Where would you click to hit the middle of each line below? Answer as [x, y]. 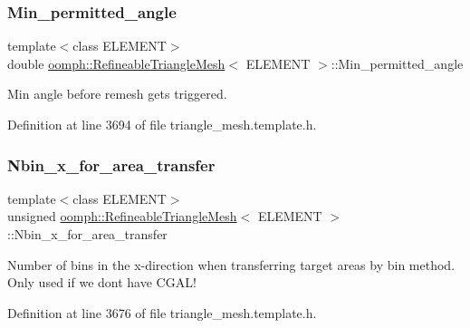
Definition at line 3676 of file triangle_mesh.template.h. [162, 312]
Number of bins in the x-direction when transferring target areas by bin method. [231, 264]
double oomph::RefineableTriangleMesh [116, 63]
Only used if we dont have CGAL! [102, 282]
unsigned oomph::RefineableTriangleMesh [122, 216]
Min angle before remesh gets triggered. [117, 94]
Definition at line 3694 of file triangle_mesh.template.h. [162, 124]
